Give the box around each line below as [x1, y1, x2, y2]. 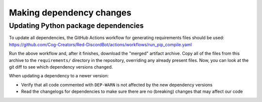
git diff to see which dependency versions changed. [9, 64, 113, 70]
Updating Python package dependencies [9, 21, 144, 30]
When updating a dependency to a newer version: [9, 73, 109, 79]
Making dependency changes [9, 7, 131, 18]
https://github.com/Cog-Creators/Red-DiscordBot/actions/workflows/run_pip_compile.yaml [9, 42, 192, 47]
